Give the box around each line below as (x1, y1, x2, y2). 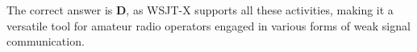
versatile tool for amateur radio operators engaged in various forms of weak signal (6, 17, 411, 34)
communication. (6, 33, 85, 50)
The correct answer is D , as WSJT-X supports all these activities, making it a (6, 2, 394, 18)
